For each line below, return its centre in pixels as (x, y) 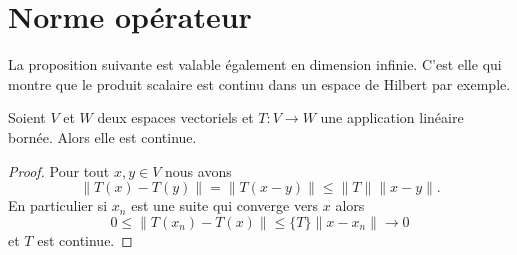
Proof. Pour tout (59, 170)
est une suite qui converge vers (225, 205)
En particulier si (58, 205)
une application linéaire (392, 117)
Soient (27, 117)
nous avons (198, 170)
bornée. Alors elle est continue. (102, 136)
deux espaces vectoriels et (175, 117)
